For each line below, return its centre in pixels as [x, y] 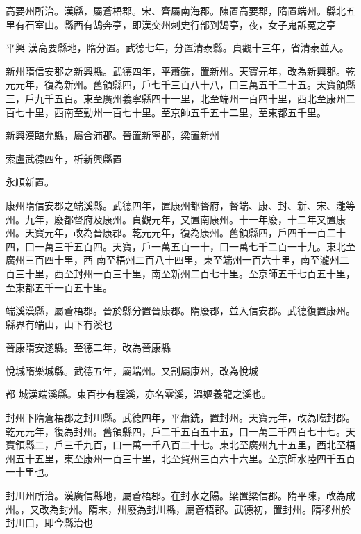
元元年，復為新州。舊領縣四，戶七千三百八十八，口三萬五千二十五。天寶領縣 [180, 84]
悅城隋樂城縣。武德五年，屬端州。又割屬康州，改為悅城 [132, 370]
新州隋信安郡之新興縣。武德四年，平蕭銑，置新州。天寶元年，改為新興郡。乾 [180, 71]
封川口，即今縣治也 [49, 523]
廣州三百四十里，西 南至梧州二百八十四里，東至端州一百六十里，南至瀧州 [173, 260]
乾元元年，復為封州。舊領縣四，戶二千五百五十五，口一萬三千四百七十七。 [176, 431]
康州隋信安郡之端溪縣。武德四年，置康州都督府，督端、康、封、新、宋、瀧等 [180, 205]
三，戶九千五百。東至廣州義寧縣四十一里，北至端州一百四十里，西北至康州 [176, 98]
